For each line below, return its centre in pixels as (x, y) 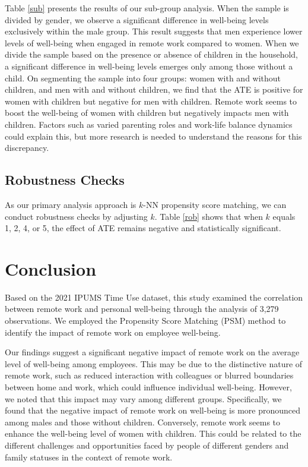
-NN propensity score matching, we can (215, 204)
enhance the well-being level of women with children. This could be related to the (153, 433)
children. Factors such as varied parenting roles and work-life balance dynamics (149, 124)
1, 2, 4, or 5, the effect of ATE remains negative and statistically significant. (143, 228)
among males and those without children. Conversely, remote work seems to (143, 422)
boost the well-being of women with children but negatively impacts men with (147, 113)
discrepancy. (27, 148)
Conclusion (51, 268)
